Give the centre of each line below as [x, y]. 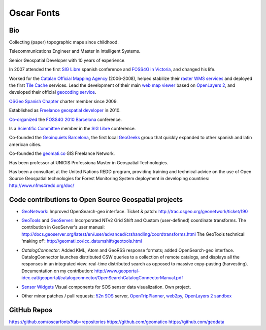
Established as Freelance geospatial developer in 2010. [65, 110]
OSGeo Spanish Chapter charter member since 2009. [63, 101]
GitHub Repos [31, 310]
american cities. [25, 144]
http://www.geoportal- [117, 271]
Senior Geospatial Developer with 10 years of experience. [67, 60]
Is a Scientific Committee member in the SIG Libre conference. [72, 128]
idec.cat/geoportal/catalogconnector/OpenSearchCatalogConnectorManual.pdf [102, 278]
